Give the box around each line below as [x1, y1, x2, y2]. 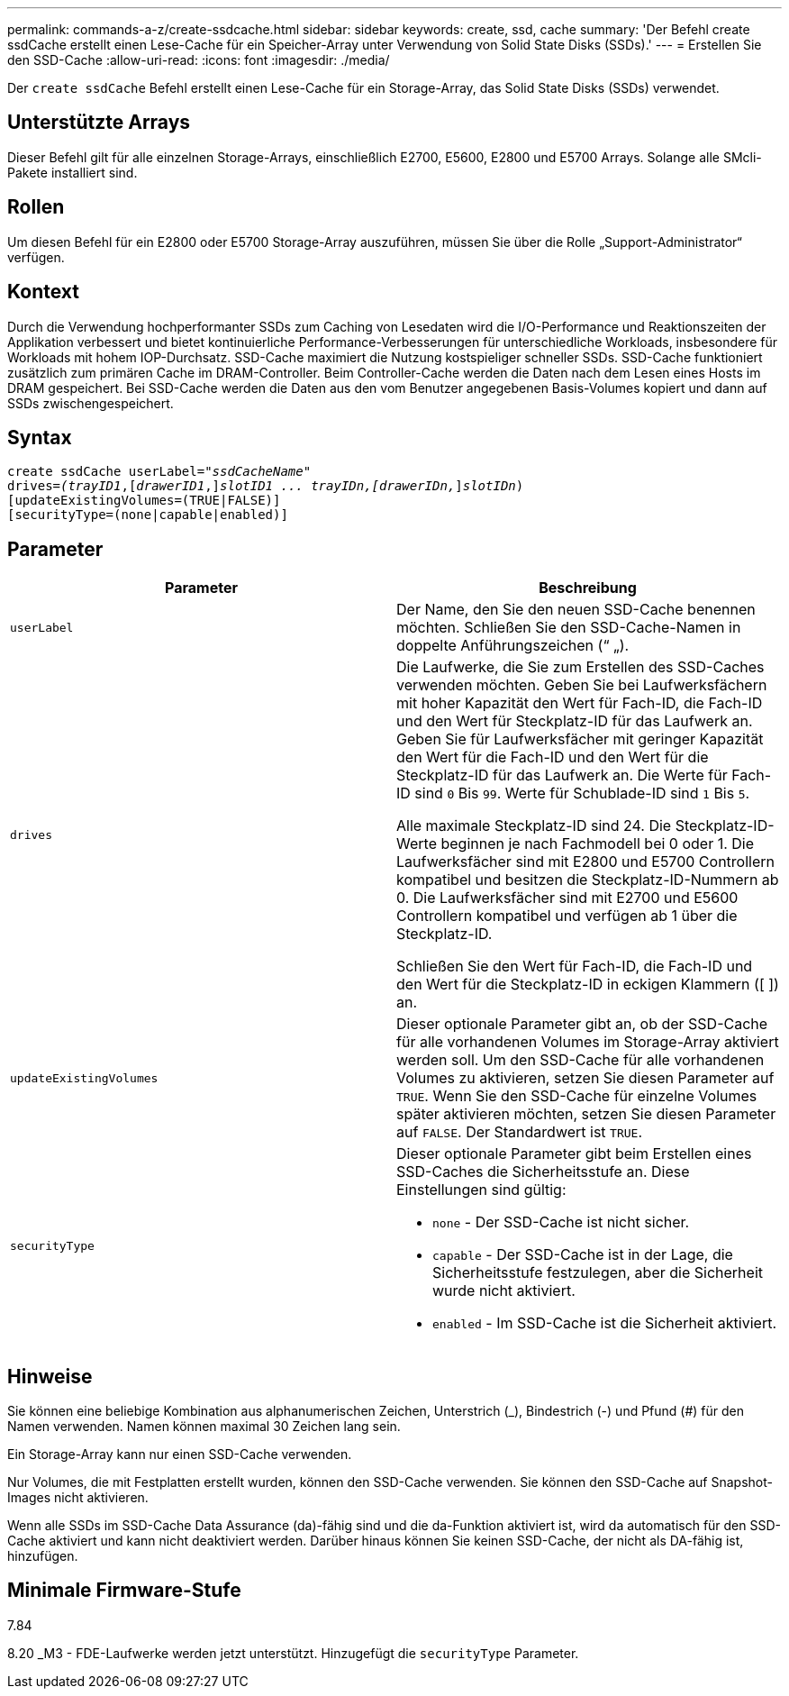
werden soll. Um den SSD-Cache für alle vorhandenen [396, 1051, 765, 1070]
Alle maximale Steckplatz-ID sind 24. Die [396, 816, 672, 835]
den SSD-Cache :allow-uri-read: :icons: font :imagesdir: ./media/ [7, 52, 390, 68]
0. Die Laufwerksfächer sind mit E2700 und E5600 [396, 889, 739, 907]
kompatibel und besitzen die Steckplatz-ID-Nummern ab [396, 871, 779, 889]
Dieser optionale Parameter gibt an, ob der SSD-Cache [396, 1015, 768, 1034]
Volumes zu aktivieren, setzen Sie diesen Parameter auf [396, 1069, 775, 1088]
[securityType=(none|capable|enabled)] [7, 507, 288, 523]
